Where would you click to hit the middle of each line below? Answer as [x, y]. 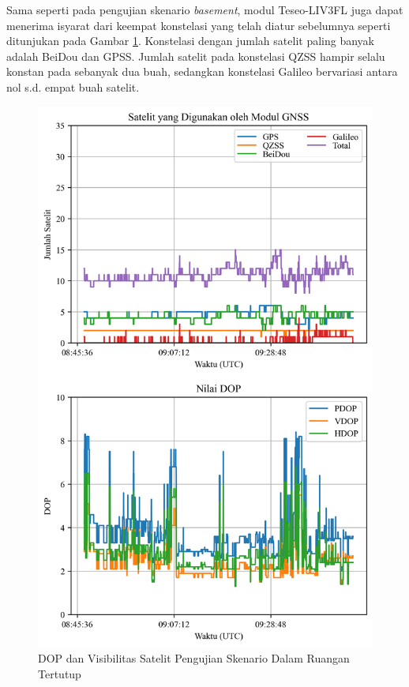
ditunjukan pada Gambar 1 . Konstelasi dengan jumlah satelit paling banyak [190, 41]
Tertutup [60, 673]
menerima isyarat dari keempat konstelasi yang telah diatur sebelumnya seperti [199, 25]
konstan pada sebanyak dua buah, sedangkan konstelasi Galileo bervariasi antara [202, 71]
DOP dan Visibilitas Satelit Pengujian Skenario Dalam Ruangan [194, 657]
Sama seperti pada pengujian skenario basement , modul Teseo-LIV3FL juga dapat [205, 9]
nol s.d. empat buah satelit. [73, 86]
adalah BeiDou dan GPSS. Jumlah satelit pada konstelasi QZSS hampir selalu [196, 56]
